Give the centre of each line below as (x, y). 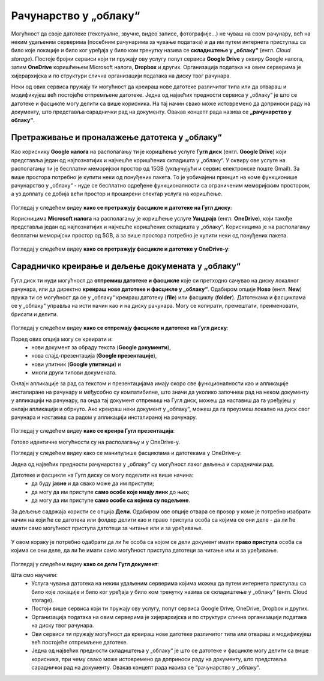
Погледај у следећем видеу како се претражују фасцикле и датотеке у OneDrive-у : (121, 249)
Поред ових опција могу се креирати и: (62, 339)
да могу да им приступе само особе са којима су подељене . (111, 500)
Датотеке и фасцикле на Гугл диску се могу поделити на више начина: (102, 475)
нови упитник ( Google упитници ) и (76, 364)
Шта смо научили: (34, 575)
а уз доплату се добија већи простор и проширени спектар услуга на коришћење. (117, 194)
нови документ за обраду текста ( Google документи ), (101, 347)
